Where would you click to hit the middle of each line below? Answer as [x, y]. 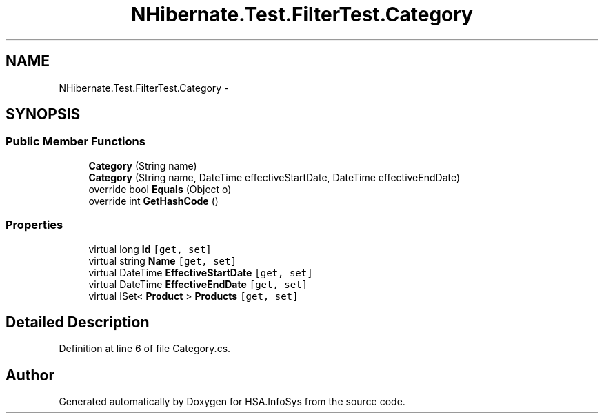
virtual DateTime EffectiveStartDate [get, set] [201, 272]
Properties [34, 225]
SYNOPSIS [43, 114]
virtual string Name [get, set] [162, 260]
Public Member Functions [75, 142]
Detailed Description [78, 322]
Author [30, 375]
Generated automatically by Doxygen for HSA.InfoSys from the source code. [232, 402]
